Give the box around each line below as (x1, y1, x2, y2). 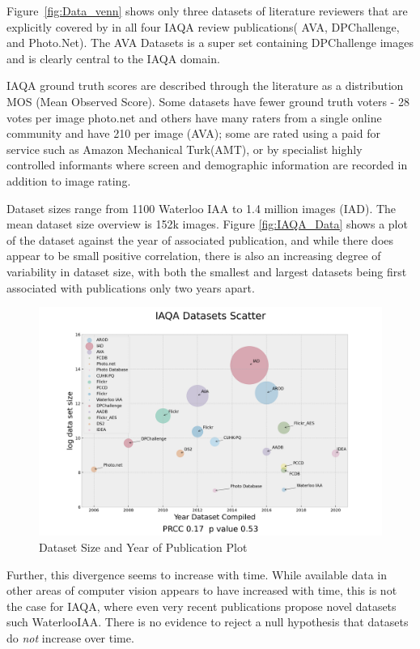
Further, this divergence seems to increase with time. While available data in (6, 566, 388, 583)
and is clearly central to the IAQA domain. (6, 49, 220, 66)
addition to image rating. (6, 172, 131, 189)
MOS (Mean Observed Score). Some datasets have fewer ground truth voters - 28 (6, 92, 409, 109)
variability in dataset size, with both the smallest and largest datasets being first (6, 263, 407, 280)
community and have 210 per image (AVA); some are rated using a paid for (6, 125, 380, 142)
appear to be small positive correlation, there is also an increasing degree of (6, 247, 381, 264)
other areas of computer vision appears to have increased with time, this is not (6, 582, 397, 599)
